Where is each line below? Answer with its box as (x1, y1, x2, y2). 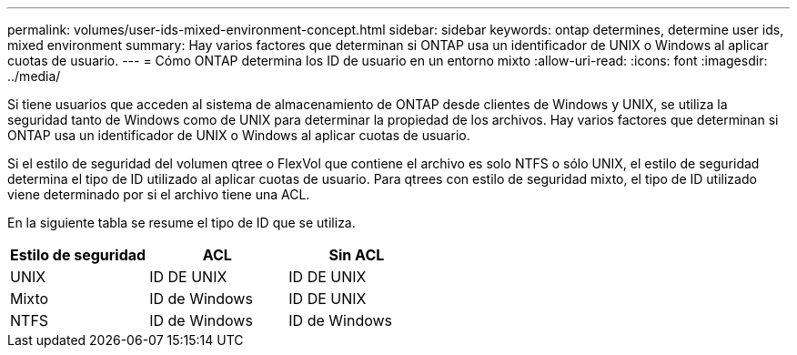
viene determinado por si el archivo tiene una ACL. (7, 187, 310, 202)
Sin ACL (328, 246, 385, 264)
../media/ (7, 68, 61, 84)
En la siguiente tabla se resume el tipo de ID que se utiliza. (7, 215, 356, 230)
